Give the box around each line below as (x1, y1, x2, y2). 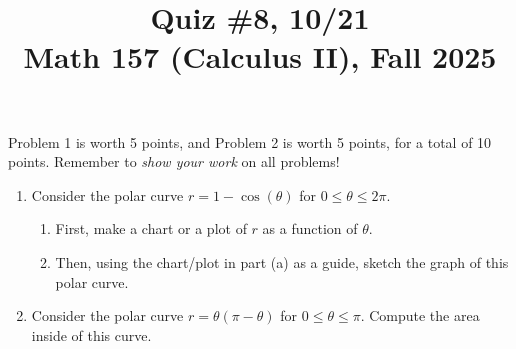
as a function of (262, 218, 358, 239)
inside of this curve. (31, 324, 152, 345)
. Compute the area (360, 305, 480, 326)
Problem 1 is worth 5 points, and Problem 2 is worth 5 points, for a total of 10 (8, 131, 492, 152)
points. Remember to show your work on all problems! (8, 151, 340, 172)
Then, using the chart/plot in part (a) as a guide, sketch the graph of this (55, 251, 509, 272)
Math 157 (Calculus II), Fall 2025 (23, 36, 497, 77)
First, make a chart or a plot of (55, 218, 247, 239)
